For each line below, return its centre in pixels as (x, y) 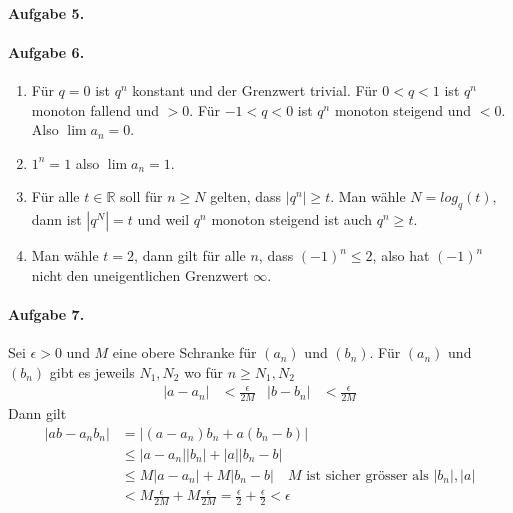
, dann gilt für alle (190, 255)
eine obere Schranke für (184, 352)
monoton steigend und (403, 109)
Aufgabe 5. (46, 12)
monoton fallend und (95, 109)
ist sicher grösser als (367, 475)
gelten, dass (246, 196)
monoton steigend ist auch (292, 219)
